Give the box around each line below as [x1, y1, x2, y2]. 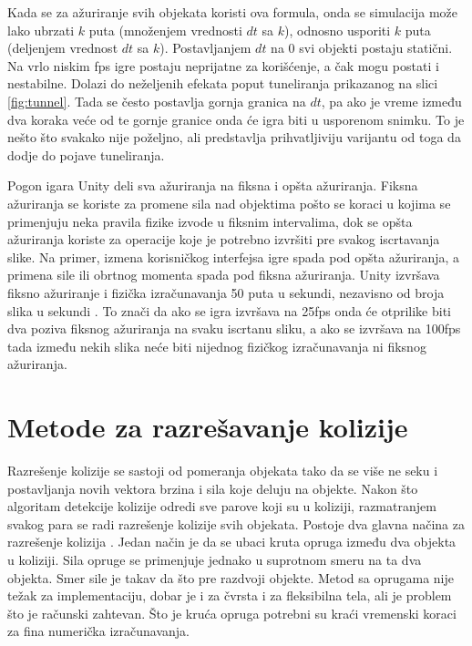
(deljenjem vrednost [7, 38, 118, 57]
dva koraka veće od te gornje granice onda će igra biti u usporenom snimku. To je [7, 109, 465, 128]
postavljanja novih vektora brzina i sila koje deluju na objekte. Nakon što [7, 478, 418, 497]
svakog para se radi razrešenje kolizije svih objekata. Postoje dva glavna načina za [7, 514, 465, 533]
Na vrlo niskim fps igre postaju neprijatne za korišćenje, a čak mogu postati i [7, 56, 439, 75]
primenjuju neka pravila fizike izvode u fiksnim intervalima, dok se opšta [7, 211, 413, 231]
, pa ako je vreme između [321, 91, 462, 110]
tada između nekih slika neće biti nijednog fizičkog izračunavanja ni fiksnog [7, 336, 426, 355]
